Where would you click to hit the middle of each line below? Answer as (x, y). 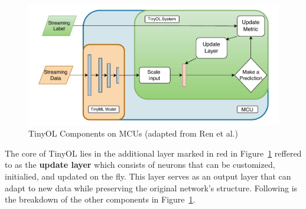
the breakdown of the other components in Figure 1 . (100, 199)
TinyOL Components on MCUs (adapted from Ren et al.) (133, 133)
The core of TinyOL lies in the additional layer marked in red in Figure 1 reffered (153, 153)
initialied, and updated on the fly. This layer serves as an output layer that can (148, 176)
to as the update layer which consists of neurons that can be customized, (140, 165)
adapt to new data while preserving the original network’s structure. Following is (151, 188)
